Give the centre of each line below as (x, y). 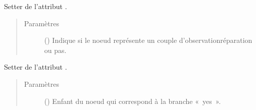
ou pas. (55, 50)
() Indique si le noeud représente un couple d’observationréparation (148, 40)
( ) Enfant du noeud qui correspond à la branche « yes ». (133, 101)
